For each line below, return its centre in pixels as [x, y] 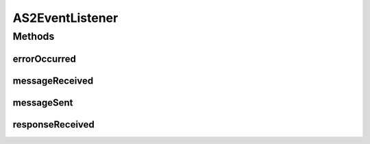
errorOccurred [45, 59]
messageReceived [53, 81]
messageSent [43, 103]
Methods [34, 36]
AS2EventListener [65, 18]
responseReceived [54, 124]
